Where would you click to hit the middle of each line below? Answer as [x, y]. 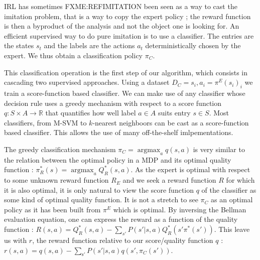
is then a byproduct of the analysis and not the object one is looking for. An [122, 26]
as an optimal [232, 200]
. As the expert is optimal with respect [190, 169]
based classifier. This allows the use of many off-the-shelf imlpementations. [119, 132]
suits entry [174, 113]
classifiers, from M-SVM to [45, 122]
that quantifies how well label [91, 113]
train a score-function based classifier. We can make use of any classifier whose [125, 93]
